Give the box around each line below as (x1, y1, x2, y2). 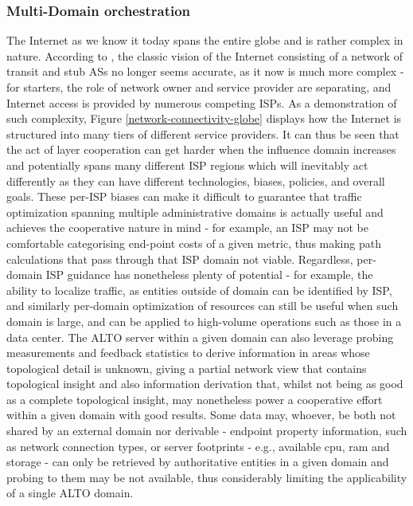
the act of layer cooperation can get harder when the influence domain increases (6, 141, 396, 158)
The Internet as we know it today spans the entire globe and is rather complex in (6, 32, 403, 49)
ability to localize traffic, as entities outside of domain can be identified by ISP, (6, 281, 392, 298)
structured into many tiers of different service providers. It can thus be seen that (6, 125, 399, 142)
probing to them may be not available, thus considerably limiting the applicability (6, 469, 407, 485)
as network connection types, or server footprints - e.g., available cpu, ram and (6, 437, 390, 454)
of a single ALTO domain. (6, 484, 134, 501)
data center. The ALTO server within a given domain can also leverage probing (6, 328, 394, 345)
